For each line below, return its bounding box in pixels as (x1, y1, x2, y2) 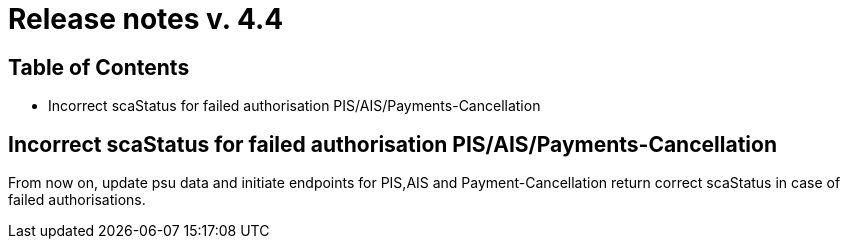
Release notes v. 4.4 (8, 2, 284, 36)
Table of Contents (8, 54, 190, 80)
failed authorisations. (8, 191, 146, 209)
